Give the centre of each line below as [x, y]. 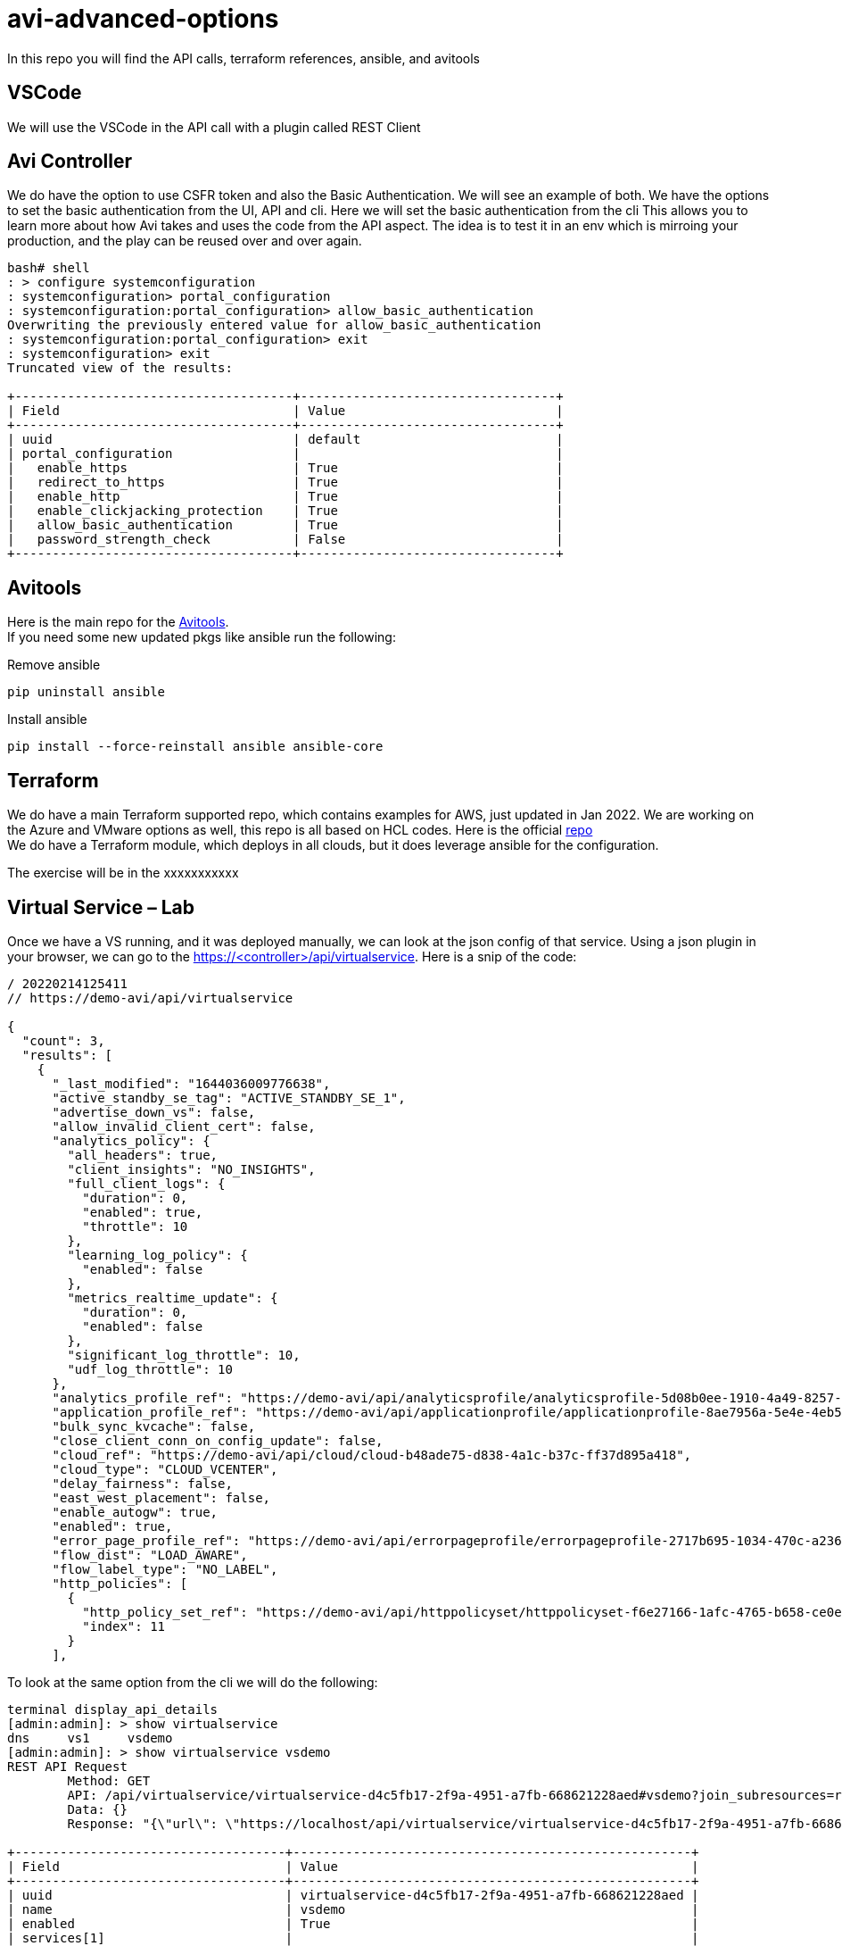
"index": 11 [124, 1626]
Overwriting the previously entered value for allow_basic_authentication [274, 325]
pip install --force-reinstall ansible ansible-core [195, 747]
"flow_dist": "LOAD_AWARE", [150, 1555]
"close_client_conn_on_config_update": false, [218, 1440]
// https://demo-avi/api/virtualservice [150, 998]
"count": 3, [63, 1040]
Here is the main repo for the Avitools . [118, 622]
